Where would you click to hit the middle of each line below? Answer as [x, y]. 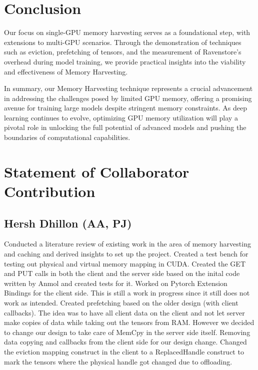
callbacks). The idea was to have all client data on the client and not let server [124, 312]
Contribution [50, 191]
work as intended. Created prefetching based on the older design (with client [121, 302]
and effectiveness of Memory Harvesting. [66, 71]
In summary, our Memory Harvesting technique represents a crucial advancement [128, 88]
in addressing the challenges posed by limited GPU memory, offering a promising [128, 98]
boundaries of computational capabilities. [67, 137]
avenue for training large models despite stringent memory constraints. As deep [126, 108]
